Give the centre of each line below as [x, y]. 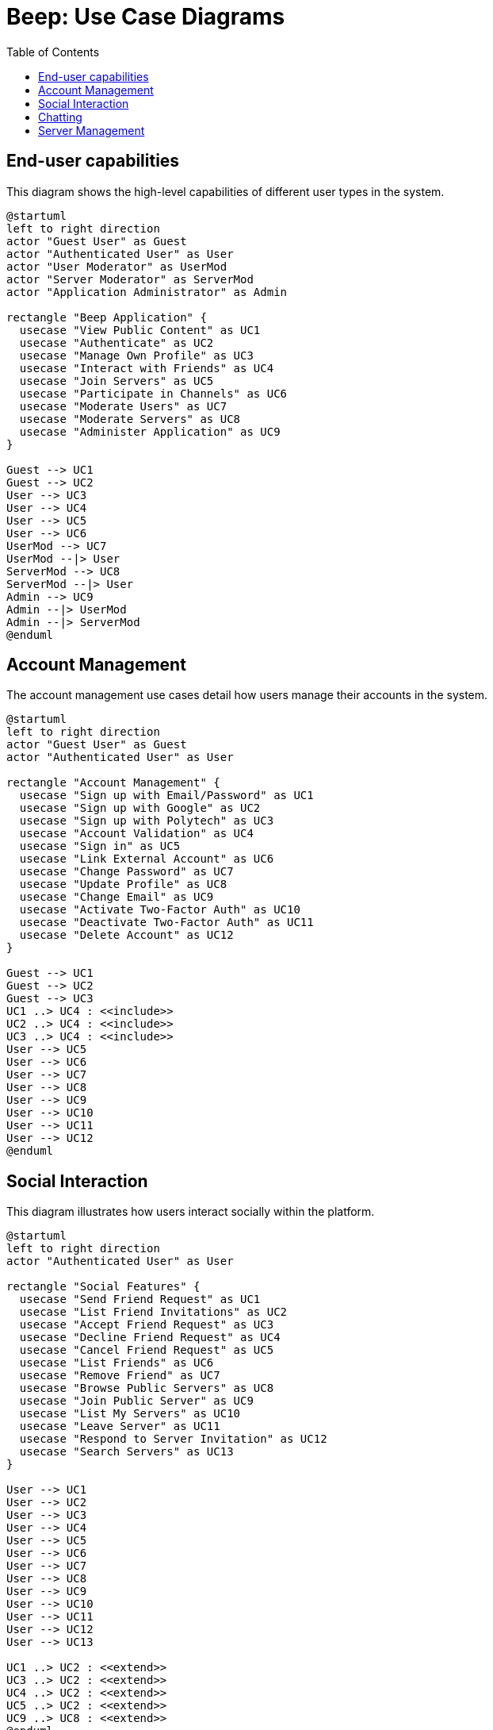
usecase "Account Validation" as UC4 [136, 834]
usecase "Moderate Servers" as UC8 [130, 419]
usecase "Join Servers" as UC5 [117, 381]
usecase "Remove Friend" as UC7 [120, 1376]
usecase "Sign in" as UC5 [100, 846]
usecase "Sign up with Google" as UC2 [140, 808]
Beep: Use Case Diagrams [146, 17]
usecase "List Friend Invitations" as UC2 [153, 1312]
